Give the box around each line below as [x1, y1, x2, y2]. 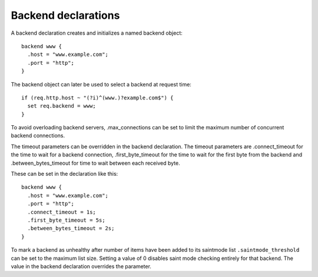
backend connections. [11, 132, 65, 139]
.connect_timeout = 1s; [27, 209, 97, 215]
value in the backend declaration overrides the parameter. [11, 262, 151, 270]
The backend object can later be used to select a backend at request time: [11, 81, 191, 88]
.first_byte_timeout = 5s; [27, 216, 105, 223]
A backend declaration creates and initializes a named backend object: [11, 29, 183, 36]
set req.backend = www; [27, 103, 97, 109]
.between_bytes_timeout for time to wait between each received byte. [11, 159, 180, 166]
